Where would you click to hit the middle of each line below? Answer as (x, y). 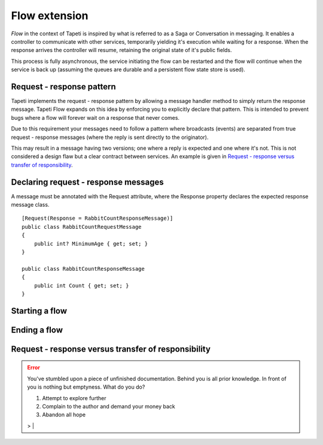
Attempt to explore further (74, 398)
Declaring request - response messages (87, 182)
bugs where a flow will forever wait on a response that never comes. (95, 117)
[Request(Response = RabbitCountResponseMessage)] (97, 218)
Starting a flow (39, 311)
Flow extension (50, 16)
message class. (30, 205)
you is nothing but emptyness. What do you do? (86, 387)
